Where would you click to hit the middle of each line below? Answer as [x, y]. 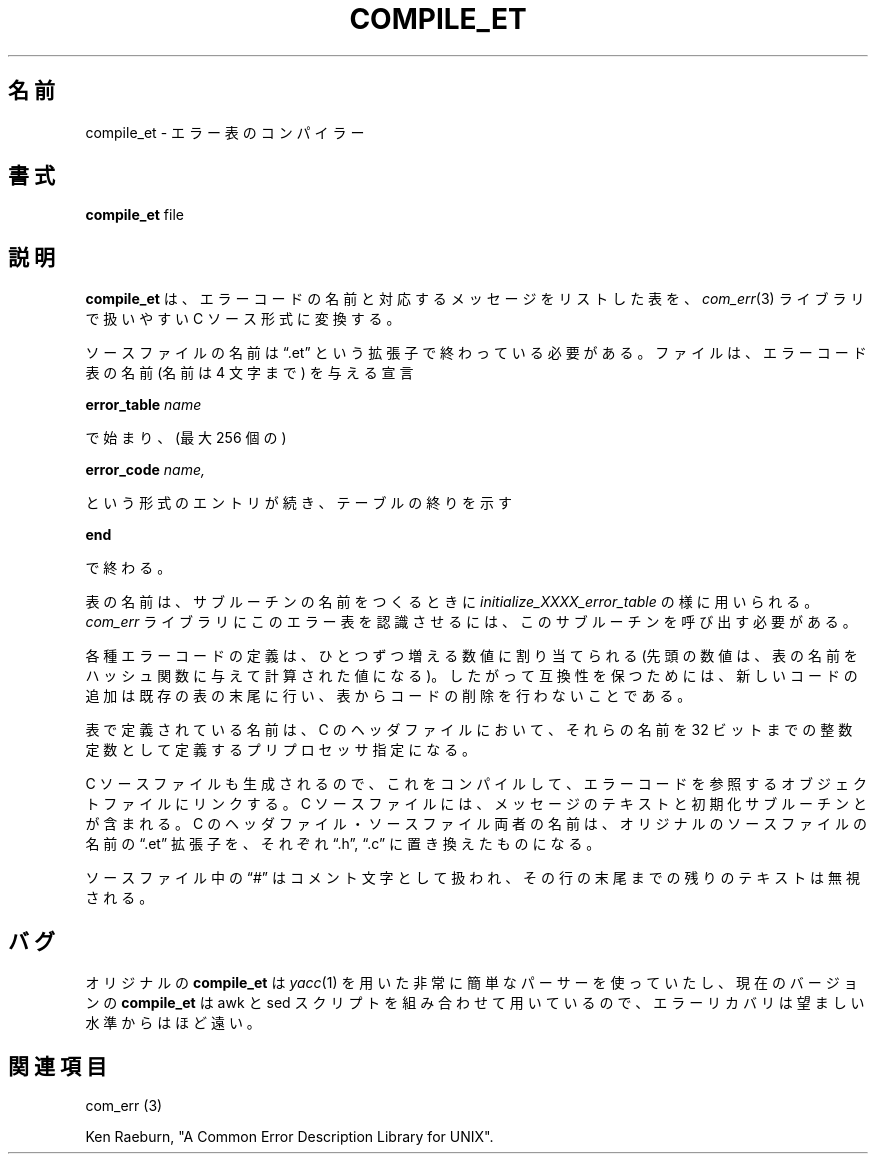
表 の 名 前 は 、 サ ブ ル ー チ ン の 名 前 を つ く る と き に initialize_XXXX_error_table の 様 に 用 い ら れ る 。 [452, 602]
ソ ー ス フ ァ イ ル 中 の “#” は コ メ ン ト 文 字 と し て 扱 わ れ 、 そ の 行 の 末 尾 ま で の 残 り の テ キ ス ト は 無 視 [472, 878]
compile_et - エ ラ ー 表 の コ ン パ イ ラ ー [225, 132]
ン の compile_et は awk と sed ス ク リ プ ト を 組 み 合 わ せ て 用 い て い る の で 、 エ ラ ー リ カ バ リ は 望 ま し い [475, 1003]
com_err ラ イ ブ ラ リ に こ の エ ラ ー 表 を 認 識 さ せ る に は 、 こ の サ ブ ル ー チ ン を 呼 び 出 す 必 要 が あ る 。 [471, 622]
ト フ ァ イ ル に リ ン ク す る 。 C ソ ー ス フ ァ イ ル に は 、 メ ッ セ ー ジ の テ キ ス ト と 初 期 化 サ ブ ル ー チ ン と [476, 804]
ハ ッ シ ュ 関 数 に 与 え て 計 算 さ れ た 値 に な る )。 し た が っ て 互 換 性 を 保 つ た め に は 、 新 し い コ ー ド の [471, 676]
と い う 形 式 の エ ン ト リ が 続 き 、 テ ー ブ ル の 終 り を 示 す [298, 503]
